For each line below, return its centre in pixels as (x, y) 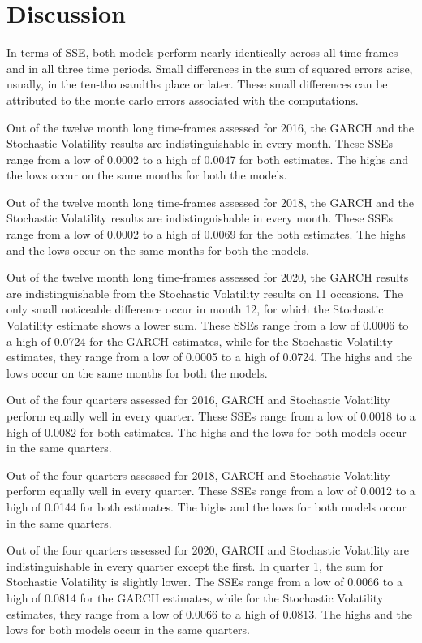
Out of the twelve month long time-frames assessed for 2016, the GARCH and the (210, 127)
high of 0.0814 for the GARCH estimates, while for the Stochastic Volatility (195, 597)
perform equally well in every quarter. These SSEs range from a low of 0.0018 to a (211, 416)
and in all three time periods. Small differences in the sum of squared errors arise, (210, 68)
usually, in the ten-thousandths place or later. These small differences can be (197, 84)
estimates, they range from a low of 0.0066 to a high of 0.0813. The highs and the (210, 613)
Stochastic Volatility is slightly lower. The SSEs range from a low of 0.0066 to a (205, 582)
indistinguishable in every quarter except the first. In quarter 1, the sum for (195, 565)
